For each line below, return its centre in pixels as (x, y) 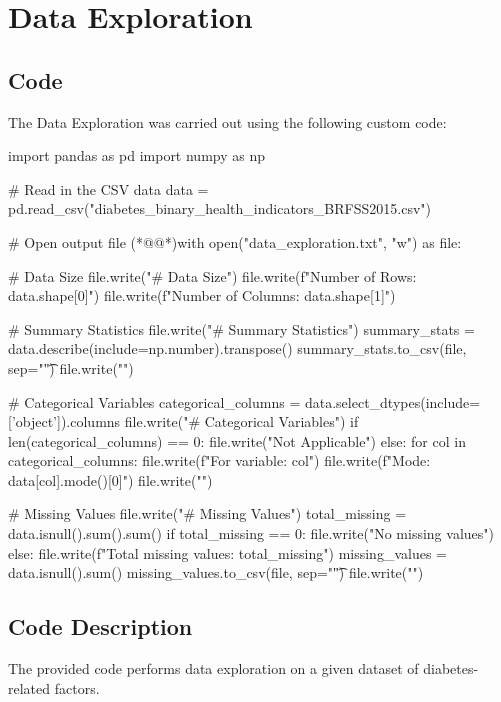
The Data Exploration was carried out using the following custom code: (227, 121)
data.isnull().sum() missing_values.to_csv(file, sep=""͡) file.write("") (216, 572)
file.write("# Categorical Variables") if (241, 421)
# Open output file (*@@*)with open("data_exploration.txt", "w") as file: (235, 241)
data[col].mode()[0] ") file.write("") (110, 479)
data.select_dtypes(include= (392, 401)
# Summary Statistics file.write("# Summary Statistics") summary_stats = (241, 328)
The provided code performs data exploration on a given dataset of (213, 668)
